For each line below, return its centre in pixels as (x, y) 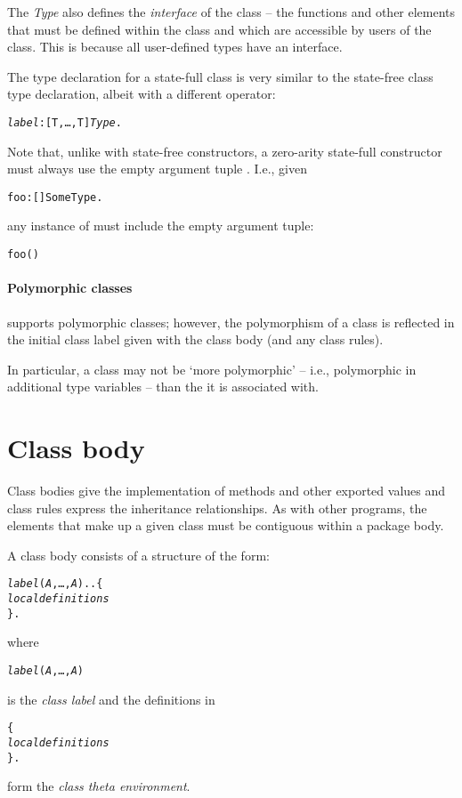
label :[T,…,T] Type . (65, 122)
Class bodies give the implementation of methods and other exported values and (227, 491)
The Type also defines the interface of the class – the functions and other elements (231, 12)
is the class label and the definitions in (111, 699)
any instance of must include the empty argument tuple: (161, 226)
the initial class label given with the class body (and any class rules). (195, 339)
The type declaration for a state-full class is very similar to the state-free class (220, 76)
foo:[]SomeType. (55, 197)
